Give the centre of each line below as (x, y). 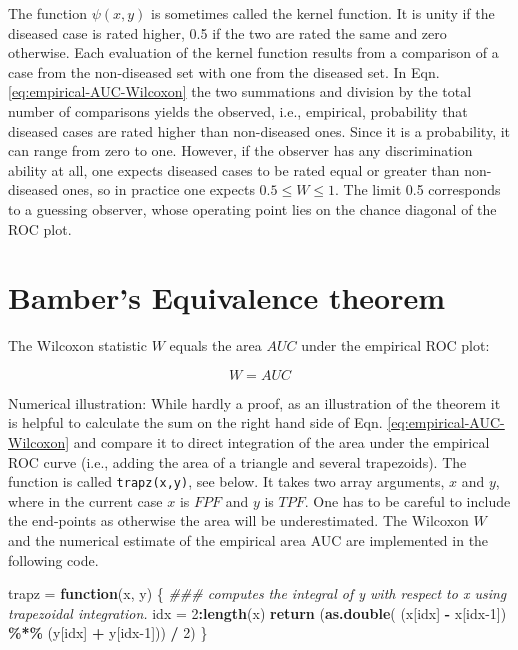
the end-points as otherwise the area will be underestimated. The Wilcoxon (238, 520)
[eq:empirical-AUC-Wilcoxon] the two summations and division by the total (240, 91)
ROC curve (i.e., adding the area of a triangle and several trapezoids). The (237, 461)
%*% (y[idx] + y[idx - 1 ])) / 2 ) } (108, 632)
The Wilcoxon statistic (77, 345)
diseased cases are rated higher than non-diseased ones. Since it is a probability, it (259, 130)
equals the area (215, 345)
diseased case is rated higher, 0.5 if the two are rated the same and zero (227, 32)
